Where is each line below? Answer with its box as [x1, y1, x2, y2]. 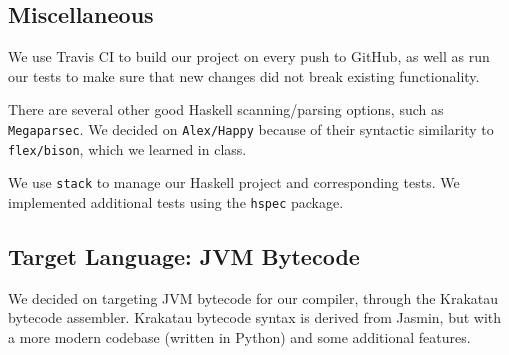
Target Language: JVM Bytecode [8, 241, 360, 271]
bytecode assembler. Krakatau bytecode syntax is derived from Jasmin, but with [8, 307, 502, 328]
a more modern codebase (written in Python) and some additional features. [8, 327, 471, 347]
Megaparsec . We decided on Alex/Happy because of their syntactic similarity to [8, 118, 494, 139]
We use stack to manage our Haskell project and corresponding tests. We [8, 172, 460, 193]
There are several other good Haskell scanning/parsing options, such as [8, 99, 444, 120]
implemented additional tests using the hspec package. [8, 191, 344, 212]
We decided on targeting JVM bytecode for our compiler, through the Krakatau [8, 287, 499, 308]
